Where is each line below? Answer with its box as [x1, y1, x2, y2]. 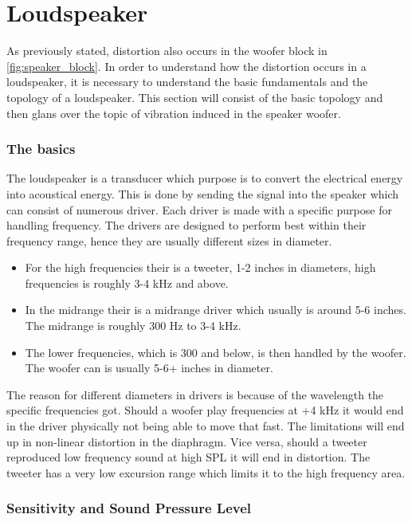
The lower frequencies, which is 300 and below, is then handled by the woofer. [25, 343, 406, 360]
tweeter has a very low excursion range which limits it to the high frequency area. [6, 464, 406, 481]
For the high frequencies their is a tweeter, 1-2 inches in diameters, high [25, 259, 376, 276]
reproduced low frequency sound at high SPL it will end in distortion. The [6, 449, 371, 465]
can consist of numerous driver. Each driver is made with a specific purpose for [6, 201, 392, 218]
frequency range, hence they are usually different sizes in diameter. [6, 232, 332, 249]
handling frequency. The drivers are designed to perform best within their [6, 217, 367, 234]
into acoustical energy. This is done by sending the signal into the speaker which [6, 185, 399, 202]
